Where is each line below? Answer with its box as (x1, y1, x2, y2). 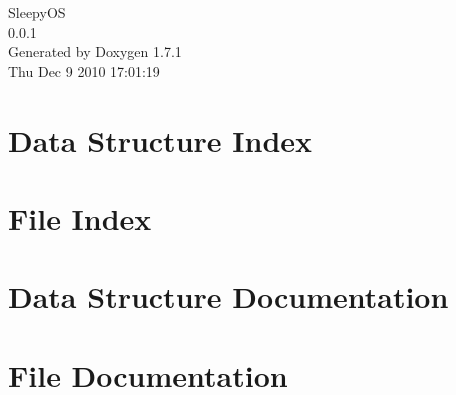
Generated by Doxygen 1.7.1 (8, 41, 182, 62)
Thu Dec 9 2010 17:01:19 (8, 60, 160, 81)
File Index (8, 197, 152, 238)
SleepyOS (8, 2, 66, 22)
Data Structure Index (8, 119, 313, 160)
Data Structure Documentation (8, 276, 449, 317)
